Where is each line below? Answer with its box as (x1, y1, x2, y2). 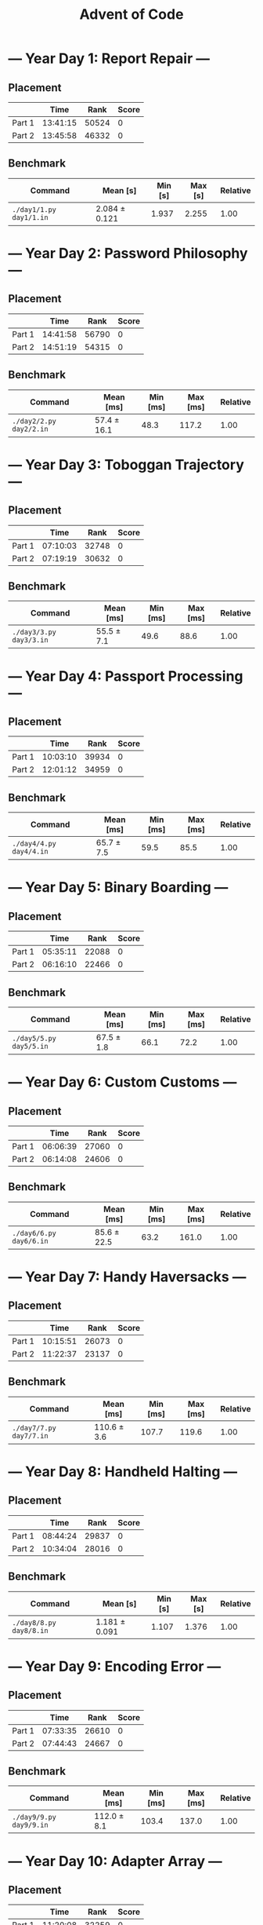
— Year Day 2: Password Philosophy (8, 245, 248, 262)
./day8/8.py (12, 1618, 57, 1627)
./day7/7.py (12, 1423, 57, 1432)
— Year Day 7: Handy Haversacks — (8, 1268, 247, 1286)
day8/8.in (12, 1626, 49, 1635)
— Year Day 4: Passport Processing (8, 667, 244, 685)
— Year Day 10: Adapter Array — (8, 1852, 223, 1870)
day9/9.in (12, 1821, 49, 1830)
